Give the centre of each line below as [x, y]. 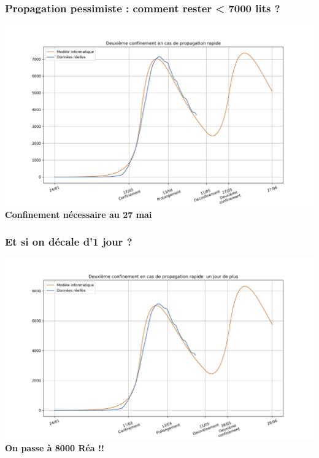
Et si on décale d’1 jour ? [69, 242]
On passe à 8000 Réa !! [55, 447]
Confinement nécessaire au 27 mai [79, 214]
